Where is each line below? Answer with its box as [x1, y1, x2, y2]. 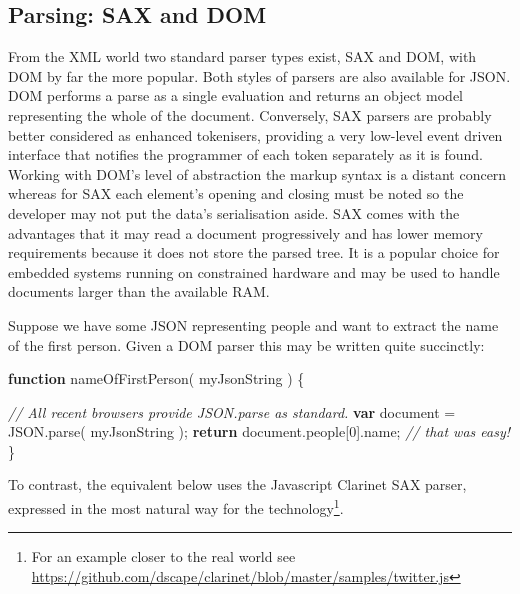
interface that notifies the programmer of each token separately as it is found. [8, 144, 483, 165]
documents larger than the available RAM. [8, 281, 270, 302]
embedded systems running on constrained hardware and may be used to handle [8, 261, 500, 282]
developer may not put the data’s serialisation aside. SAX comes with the [8, 202, 460, 223]
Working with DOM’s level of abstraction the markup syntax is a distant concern [8, 163, 507, 184]
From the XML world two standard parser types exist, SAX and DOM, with [8, 46, 477, 67]
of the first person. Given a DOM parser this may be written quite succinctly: [8, 334, 485, 355]
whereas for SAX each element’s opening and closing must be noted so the [8, 183, 464, 204]
